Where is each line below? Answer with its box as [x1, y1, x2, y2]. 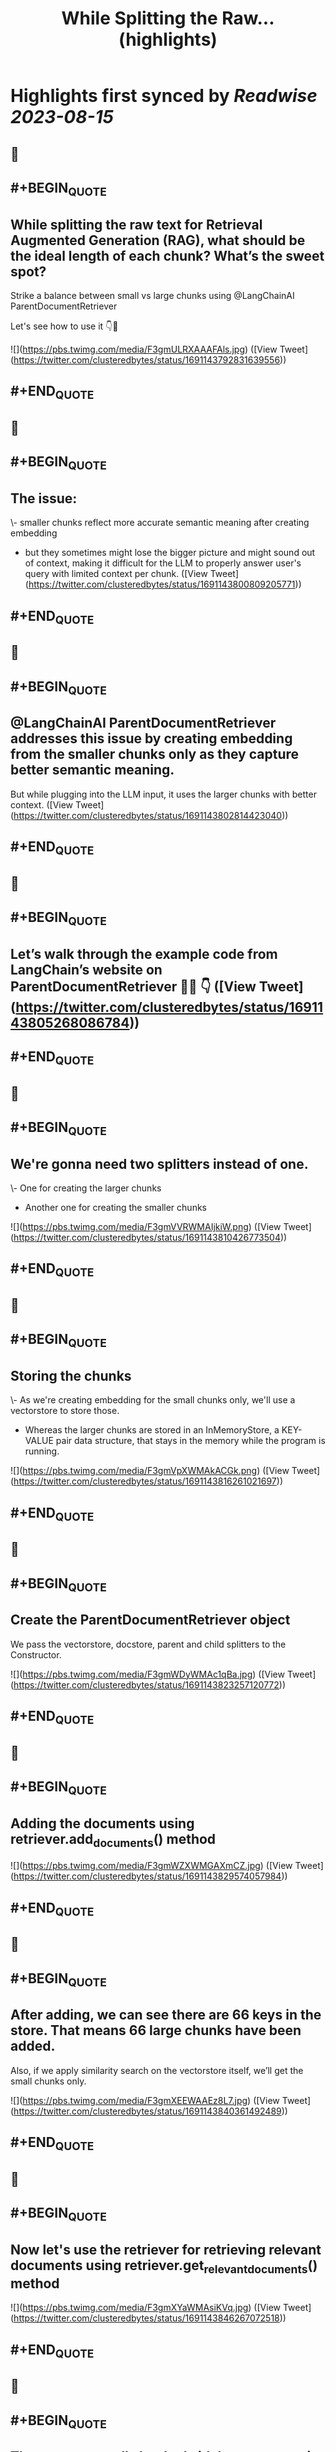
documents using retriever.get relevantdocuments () [10, 2257, 318, 2276]
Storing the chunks [10, 1367, 132, 1384]
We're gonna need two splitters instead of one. [10, 1155, 309, 1172]
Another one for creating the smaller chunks [24, 1201, 207, 1213]
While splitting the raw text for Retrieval [10, 216, 263, 233]
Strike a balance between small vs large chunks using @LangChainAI [10, 289, 295, 301]
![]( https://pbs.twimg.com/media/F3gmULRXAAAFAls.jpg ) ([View [10, 343, 278, 355]
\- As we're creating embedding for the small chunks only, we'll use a [10, 1394, 296, 1406]
